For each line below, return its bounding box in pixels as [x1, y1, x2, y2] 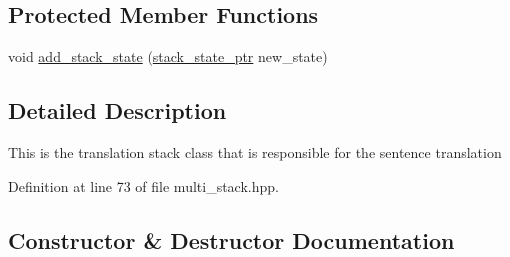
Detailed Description [8, 95, 227, 126]
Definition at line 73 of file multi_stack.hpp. [8, 175, 279, 196]
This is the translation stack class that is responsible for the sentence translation [8, 142, 502, 162]
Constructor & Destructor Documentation [8, 224, 455, 255]
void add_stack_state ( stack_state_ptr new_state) [8, 46, 328, 67]
